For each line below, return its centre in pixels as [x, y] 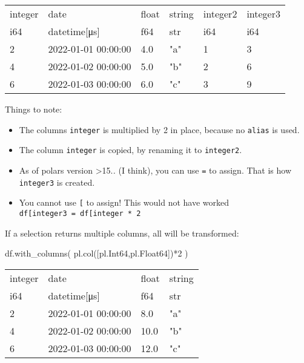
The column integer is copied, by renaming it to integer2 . [131, 150]
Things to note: [34, 109]
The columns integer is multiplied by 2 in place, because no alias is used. [159, 129]
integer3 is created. [57, 182]
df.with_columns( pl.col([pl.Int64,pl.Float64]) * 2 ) [97, 253]
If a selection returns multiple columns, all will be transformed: [122, 233]
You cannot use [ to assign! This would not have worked [124, 202]
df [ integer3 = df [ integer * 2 [80, 213]
